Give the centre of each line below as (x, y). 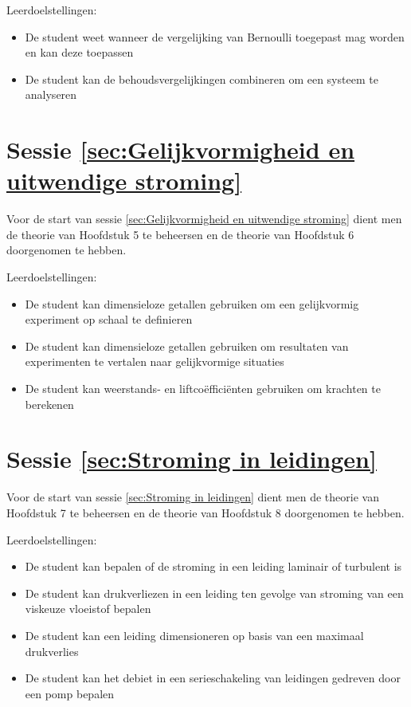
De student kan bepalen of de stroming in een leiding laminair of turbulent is (213, 566)
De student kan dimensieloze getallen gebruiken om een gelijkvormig (192, 303)
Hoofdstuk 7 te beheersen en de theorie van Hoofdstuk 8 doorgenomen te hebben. (205, 512)
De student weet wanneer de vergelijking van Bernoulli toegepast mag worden (215, 36)
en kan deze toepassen (79, 52)
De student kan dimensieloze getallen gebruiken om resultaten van (187, 346)
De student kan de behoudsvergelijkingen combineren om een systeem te (202, 79)
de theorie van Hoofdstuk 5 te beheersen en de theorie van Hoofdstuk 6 (180, 234)
